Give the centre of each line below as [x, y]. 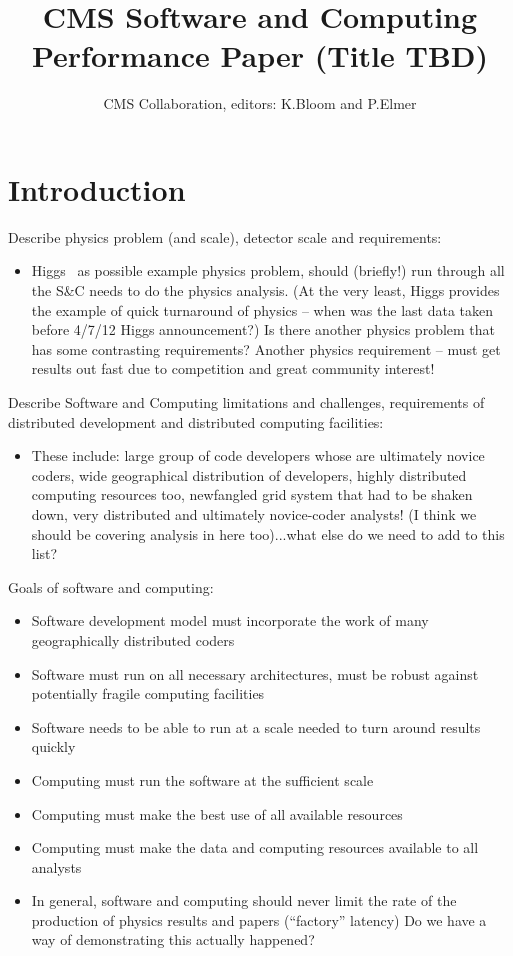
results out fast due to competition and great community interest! [233, 368]
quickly [53, 746]
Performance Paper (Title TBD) [260, 55]
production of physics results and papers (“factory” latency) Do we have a [259, 919]
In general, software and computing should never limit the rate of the [244, 900]
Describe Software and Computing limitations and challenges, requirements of [246, 402]
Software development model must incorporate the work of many [230, 620]
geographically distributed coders [133, 639]
